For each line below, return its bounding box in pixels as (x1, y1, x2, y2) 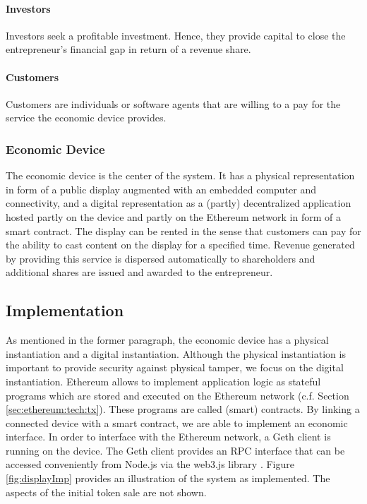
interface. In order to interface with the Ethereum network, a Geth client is (6, 429, 331, 444)
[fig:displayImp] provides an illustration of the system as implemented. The (6, 471, 330, 486)
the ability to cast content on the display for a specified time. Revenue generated (6, 237, 355, 252)
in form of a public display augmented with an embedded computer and (6, 181, 317, 196)
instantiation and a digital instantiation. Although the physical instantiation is (6, 346, 346, 361)
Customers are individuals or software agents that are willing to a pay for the (6, 96, 341, 111)
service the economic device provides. (6, 110, 167, 125)
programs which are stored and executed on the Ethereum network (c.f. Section (6, 388, 349, 402)
